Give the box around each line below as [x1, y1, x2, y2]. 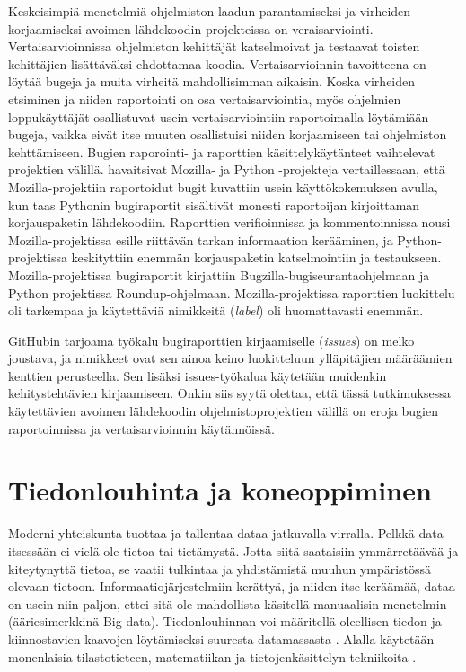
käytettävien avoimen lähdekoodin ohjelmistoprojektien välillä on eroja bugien [8, 402, 438, 420]
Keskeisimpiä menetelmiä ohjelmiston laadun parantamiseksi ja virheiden [8, 2, 411, 20]
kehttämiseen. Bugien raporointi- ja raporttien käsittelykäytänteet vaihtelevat [8, 142, 435, 161]
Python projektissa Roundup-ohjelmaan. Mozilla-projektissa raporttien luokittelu [8, 283, 455, 302]
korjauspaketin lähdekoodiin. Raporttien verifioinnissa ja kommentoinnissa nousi [8, 213, 451, 232]
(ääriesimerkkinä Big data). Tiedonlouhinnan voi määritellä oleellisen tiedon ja [8, 612, 442, 631]
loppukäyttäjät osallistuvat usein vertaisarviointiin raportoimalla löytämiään [8, 107, 429, 126]
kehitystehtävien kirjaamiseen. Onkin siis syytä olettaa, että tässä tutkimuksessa [8, 384, 451, 402]
